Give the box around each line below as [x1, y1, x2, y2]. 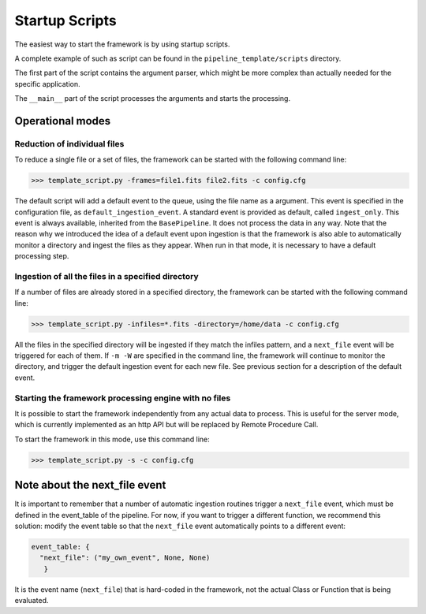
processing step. [14, 251, 69, 261]
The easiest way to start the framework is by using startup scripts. [14, 39, 230, 49]
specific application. [14, 79, 80, 88]
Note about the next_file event [14, 478, 166, 492]
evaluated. [14, 596, 49, 605]
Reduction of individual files [14, 138, 125, 149]
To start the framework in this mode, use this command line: [14, 434, 211, 444]
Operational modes [14, 114, 111, 128]
